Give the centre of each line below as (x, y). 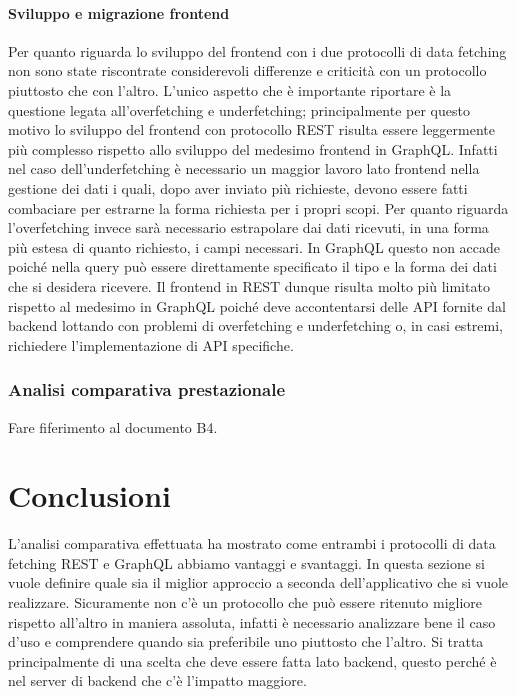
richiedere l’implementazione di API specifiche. (151, 344)
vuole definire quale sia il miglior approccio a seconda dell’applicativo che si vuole (258, 582)
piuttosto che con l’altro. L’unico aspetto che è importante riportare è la (230, 89)
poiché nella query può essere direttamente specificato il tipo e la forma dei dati (252, 266)
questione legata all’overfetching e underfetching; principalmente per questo (239, 109)
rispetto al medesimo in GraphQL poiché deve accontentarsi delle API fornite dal (257, 305)
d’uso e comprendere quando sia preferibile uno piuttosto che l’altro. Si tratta (246, 641)
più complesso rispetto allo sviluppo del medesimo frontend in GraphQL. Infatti (253, 148)
